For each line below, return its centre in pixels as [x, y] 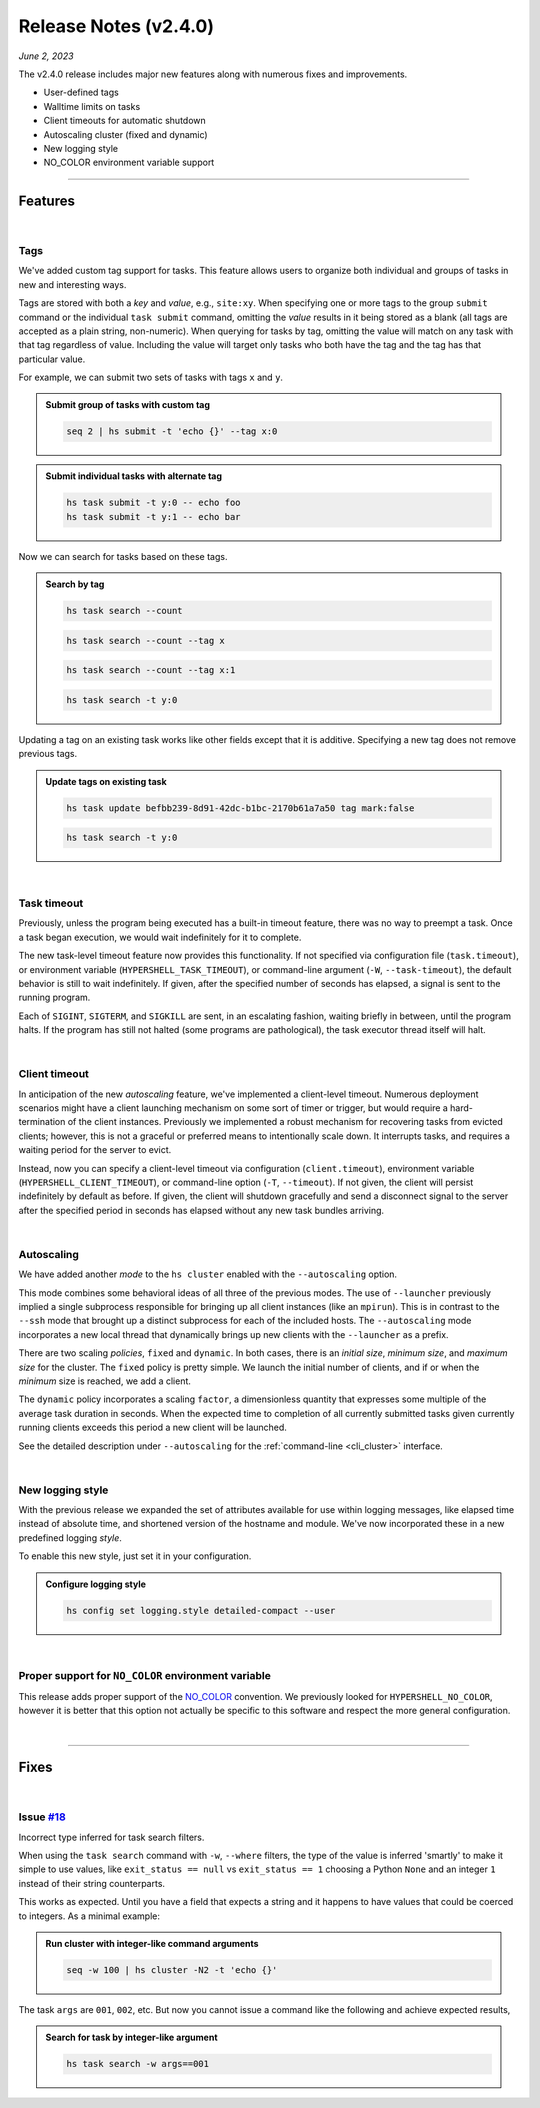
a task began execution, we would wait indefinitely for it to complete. [160, 937]
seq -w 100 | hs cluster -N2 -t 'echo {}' [172, 1969]
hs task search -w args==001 [138, 2064]
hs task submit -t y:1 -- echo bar [153, 516]
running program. [54, 997]
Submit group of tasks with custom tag [127, 405]
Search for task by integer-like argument [132, 2037]
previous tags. [48, 754]
